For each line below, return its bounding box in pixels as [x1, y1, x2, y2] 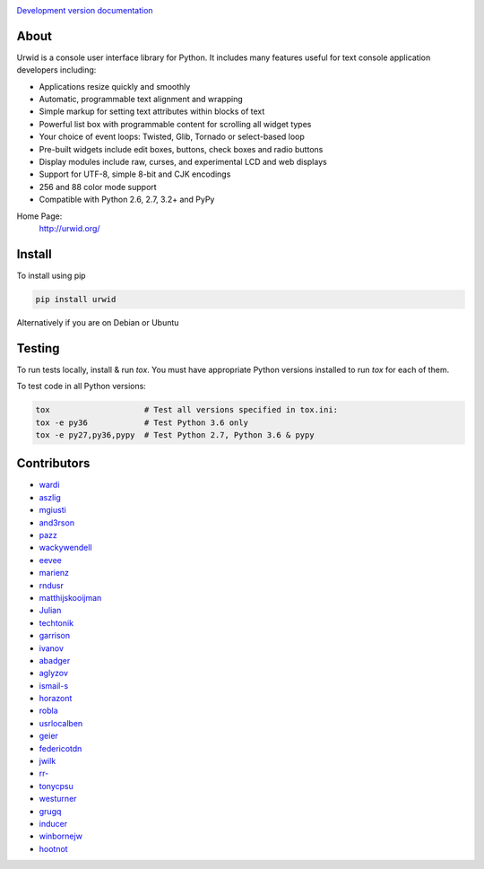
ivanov [39, 642, 65, 654]
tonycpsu [39, 780, 73, 791]
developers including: [16, 65, 97, 75]
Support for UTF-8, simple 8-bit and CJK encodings [39, 169, 231, 179]
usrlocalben [39, 717, 83, 728]
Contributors [16, 456, 91, 471]
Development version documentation [16, 5, 153, 15]
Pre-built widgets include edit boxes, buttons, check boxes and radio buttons [39, 143, 324, 154]
